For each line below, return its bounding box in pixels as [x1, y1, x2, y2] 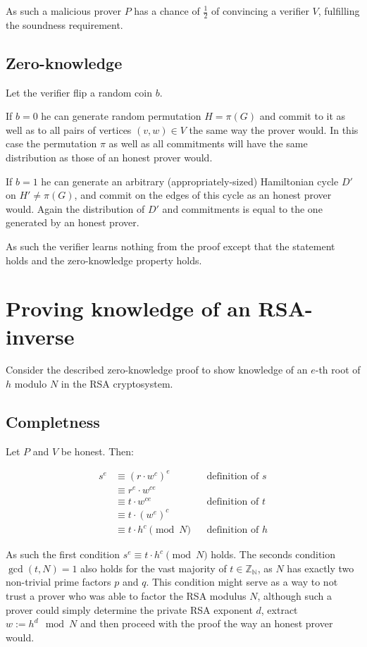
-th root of [315, 362, 361, 377]
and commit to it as [259, 109, 346, 123]
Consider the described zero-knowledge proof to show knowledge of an [6, 362, 308, 377]
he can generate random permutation [41, 109, 201, 123]
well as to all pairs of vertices [6, 122, 132, 137]
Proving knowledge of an [6, 294, 251, 323]
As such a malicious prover [6, 4, 122, 18]
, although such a [257, 589, 332, 603]
